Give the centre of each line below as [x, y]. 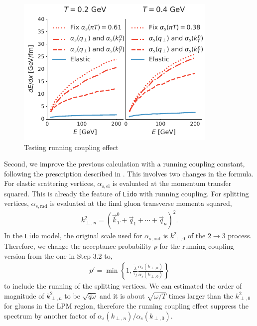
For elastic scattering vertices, [50, 183]
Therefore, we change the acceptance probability [78, 245]
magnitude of [24, 295]
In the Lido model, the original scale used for [73, 236]
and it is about [122, 295]
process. [240, 236]
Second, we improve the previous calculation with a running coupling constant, [125, 164]
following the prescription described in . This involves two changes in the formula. [129, 173]
